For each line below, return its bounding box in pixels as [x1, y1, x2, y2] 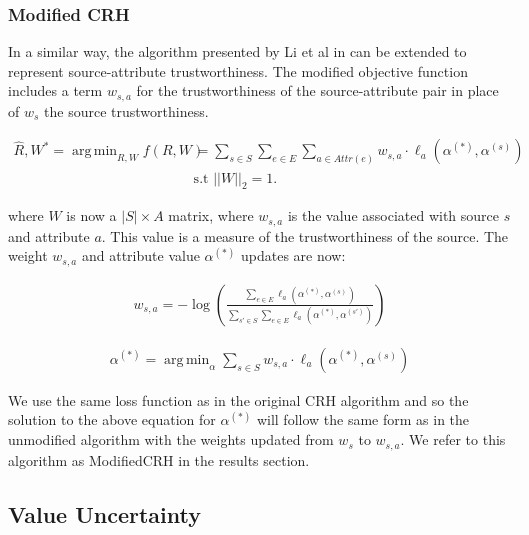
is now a [66, 205, 117, 226]
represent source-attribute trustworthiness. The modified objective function [8, 60, 468, 81]
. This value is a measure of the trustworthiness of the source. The [101, 225, 509, 246]
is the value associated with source [287, 205, 500, 226]
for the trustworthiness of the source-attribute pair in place [136, 80, 499, 101]
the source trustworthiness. [44, 100, 209, 121]
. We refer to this [400, 429, 506, 450]
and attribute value [81, 245, 200, 266]
